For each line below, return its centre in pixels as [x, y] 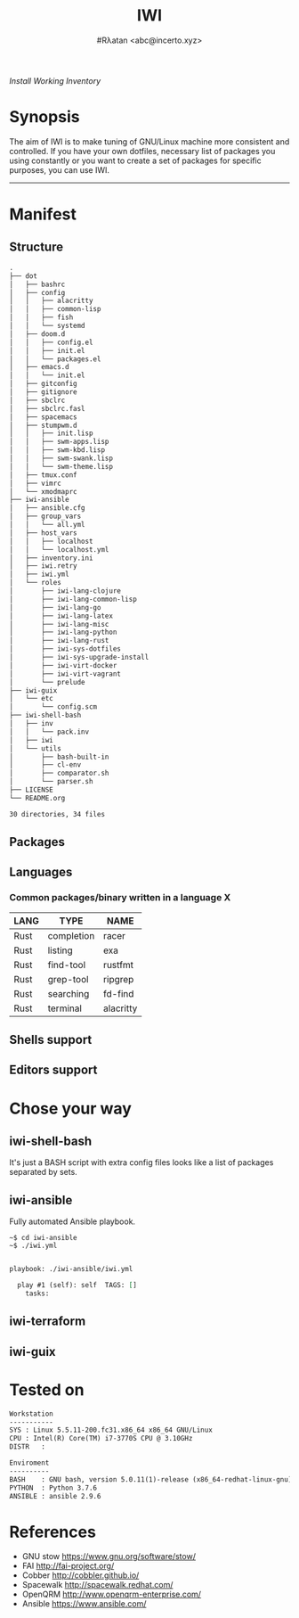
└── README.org [37, 798]
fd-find [119, 993]
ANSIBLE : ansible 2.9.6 [55, 1496]
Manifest [43, 214]
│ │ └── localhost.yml [59, 549]
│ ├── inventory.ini [51, 558]
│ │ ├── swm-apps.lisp [59, 442]
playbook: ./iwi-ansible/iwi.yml [71, 1269]
